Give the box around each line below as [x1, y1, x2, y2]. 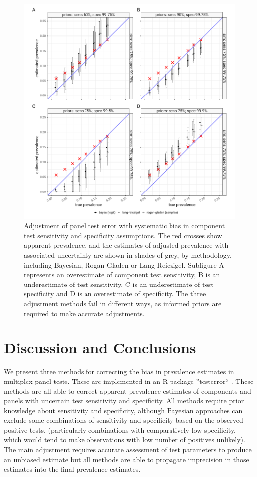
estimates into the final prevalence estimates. [4, 464, 141, 474]
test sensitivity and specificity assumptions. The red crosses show [24, 230, 222, 240]
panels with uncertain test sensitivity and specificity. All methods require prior [4, 395, 244, 406]
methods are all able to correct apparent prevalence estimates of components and [4, 385, 251, 396]
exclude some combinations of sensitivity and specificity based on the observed [4, 415, 243, 425]
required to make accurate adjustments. [24, 308, 145, 318]
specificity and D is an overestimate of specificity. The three [24, 288, 206, 299]
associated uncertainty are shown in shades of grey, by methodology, [24, 250, 232, 260]
